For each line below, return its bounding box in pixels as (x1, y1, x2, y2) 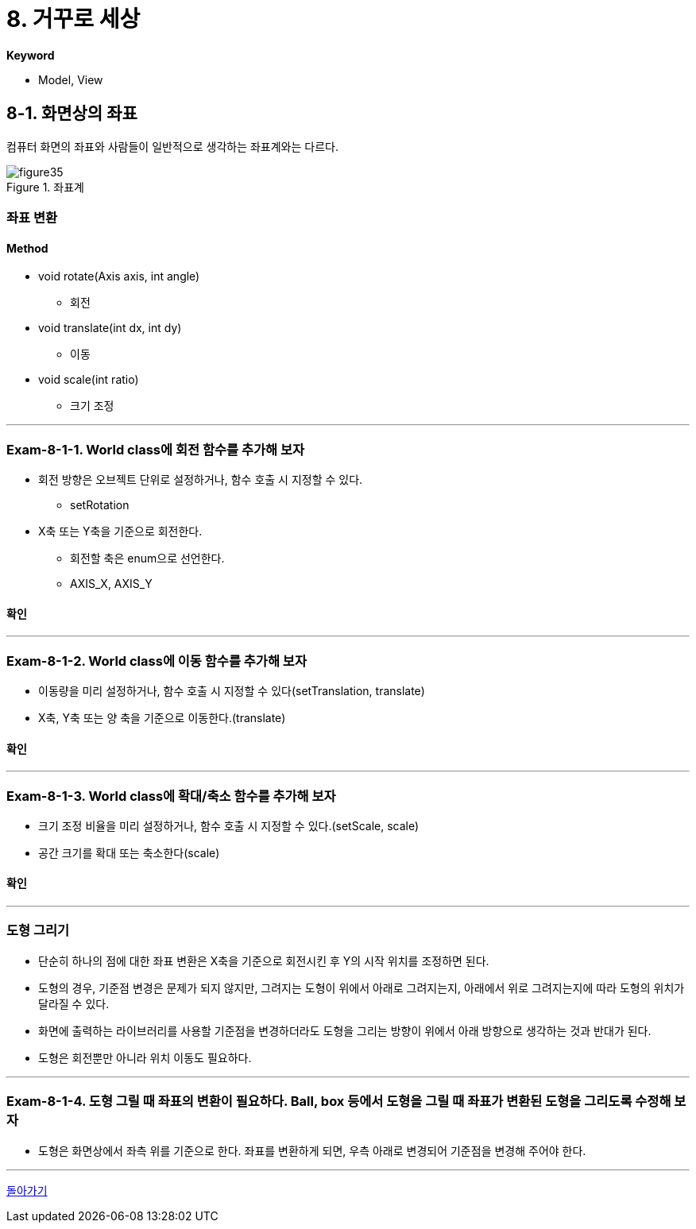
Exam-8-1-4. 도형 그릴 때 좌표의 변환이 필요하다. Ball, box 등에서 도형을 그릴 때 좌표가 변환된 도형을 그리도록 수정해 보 (6, 1093, 686, 1110)
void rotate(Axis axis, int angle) (38, 269, 200, 284)
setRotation (70, 497, 130, 512)
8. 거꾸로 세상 (6, 6, 141, 33)
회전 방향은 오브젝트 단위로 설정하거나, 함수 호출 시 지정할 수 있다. (38, 472, 363, 486)
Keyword (6, 48, 55, 62)
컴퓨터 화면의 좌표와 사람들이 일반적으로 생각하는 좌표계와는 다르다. (6, 139, 338, 153)
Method (6, 241, 48, 255)
